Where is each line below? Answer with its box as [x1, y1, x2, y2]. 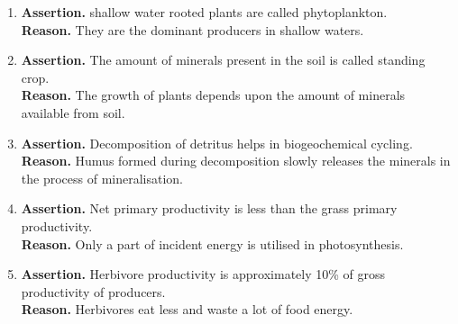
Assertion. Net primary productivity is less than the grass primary [21, 199, 398, 218]
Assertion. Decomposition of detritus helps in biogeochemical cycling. [21, 133, 413, 152]
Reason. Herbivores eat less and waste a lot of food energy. [21, 300, 353, 319]
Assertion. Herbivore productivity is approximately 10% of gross [21, 265, 386, 283]
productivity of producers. [21, 282, 166, 301]
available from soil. [21, 103, 125, 121]
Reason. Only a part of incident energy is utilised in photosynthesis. [21, 234, 404, 253]
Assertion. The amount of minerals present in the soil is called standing [21, 50, 426, 69]
